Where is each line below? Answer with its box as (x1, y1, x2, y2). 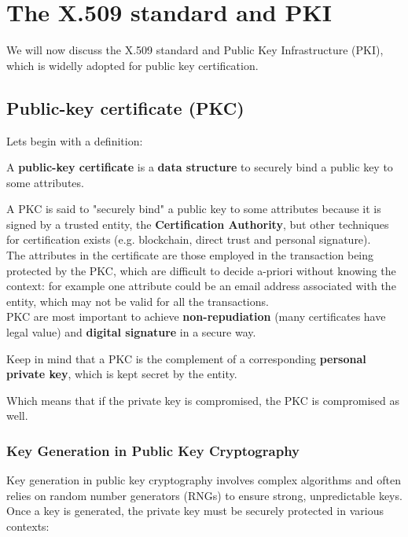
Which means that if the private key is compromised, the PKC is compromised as (6, 392, 400, 408)
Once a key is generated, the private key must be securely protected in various (6, 502, 384, 519)
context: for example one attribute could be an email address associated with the (6, 278, 396, 294)
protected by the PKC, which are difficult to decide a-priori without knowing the (6, 262, 396, 278)
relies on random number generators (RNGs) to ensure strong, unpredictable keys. (6, 487, 402, 503)
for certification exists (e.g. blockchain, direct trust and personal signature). (6, 231, 371, 248)
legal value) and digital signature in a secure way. (6, 324, 256, 340)
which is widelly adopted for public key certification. (6, 57, 259, 73)
